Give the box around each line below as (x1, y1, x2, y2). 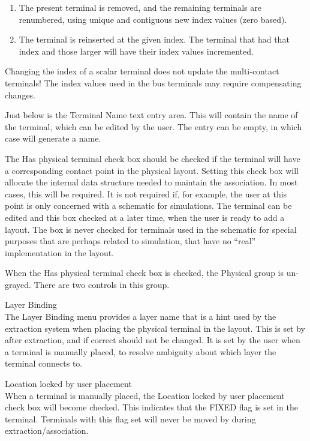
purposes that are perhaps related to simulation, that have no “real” (5, 235, 256, 247)
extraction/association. (5, 424, 89, 437)
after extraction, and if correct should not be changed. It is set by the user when (5, 334, 300, 346)
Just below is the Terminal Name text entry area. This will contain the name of (5, 109, 298, 121)
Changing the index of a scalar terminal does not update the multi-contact (5, 65, 279, 77)
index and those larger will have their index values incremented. (19, 44, 254, 57)
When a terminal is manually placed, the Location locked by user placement (5, 389, 285, 401)
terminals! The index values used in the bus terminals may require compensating (5, 76, 302, 89)
